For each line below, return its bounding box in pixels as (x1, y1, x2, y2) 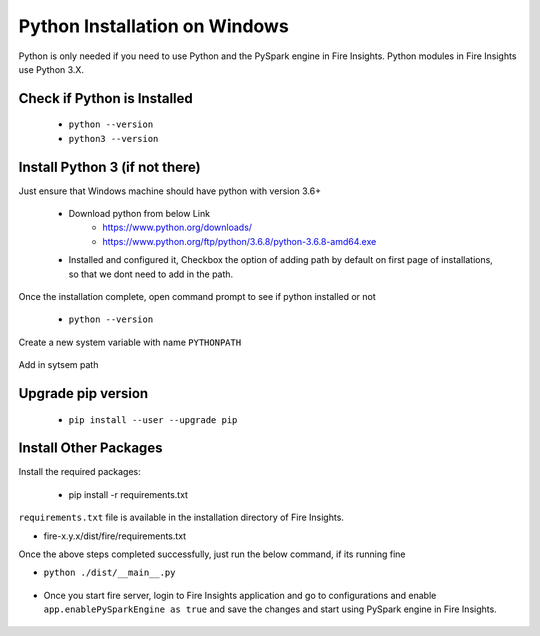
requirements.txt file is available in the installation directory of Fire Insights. (18, 511, 345, 524)
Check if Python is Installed (18, 90, 194, 107)
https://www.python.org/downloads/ (102, 221, 253, 234)
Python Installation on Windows (18, 15, 289, 37)
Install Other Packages (18, 440, 163, 457)
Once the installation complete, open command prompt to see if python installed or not (18, 290, 377, 302)
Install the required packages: (18, 466, 142, 478)
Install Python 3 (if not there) (18, 158, 202, 175)
